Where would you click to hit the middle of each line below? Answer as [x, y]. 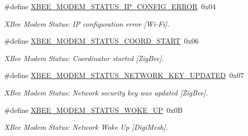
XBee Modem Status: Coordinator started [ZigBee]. [84, 58]
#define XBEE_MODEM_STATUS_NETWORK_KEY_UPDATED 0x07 [124, 75]
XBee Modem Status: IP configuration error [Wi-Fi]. [87, 23]
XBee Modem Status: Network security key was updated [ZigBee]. [106, 92]
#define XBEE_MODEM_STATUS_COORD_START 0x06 [101, 41]
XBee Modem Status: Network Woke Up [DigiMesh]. [86, 127]
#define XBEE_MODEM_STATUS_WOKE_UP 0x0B [94, 110]
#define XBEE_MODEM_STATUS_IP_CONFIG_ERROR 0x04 [110, 6]
